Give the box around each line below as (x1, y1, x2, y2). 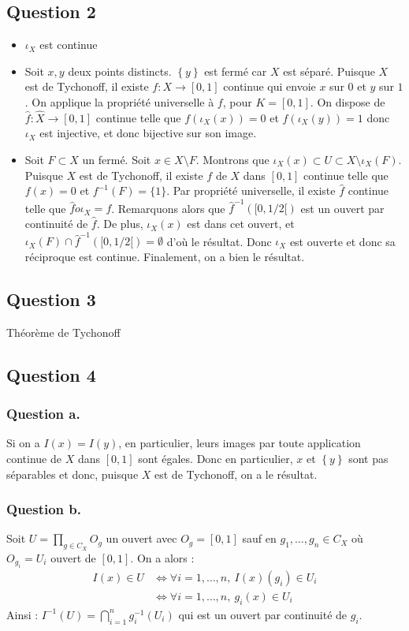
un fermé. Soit (82, 151, 151, 167)
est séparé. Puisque (283, 62, 375, 79)
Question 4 (6, 362, 96, 386)
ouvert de (50, 549, 96, 566)
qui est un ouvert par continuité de (178, 606, 348, 622)
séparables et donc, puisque (6, 465, 139, 482)
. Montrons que (195, 151, 270, 167)
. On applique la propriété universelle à (24, 93, 214, 110)
